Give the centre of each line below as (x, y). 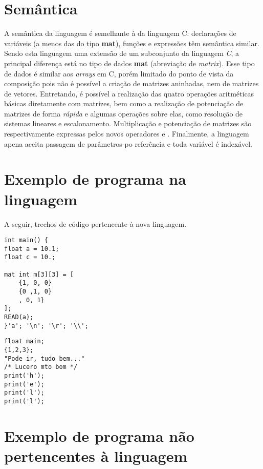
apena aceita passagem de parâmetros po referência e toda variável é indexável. (128, 143)
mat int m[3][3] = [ (39, 274)
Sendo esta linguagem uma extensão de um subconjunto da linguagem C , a (122, 53)
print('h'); (24, 376)
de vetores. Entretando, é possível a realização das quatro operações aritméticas (129, 93)
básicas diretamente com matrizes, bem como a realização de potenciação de (124, 103)
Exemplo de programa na (95, 179)
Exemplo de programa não (99, 435)
